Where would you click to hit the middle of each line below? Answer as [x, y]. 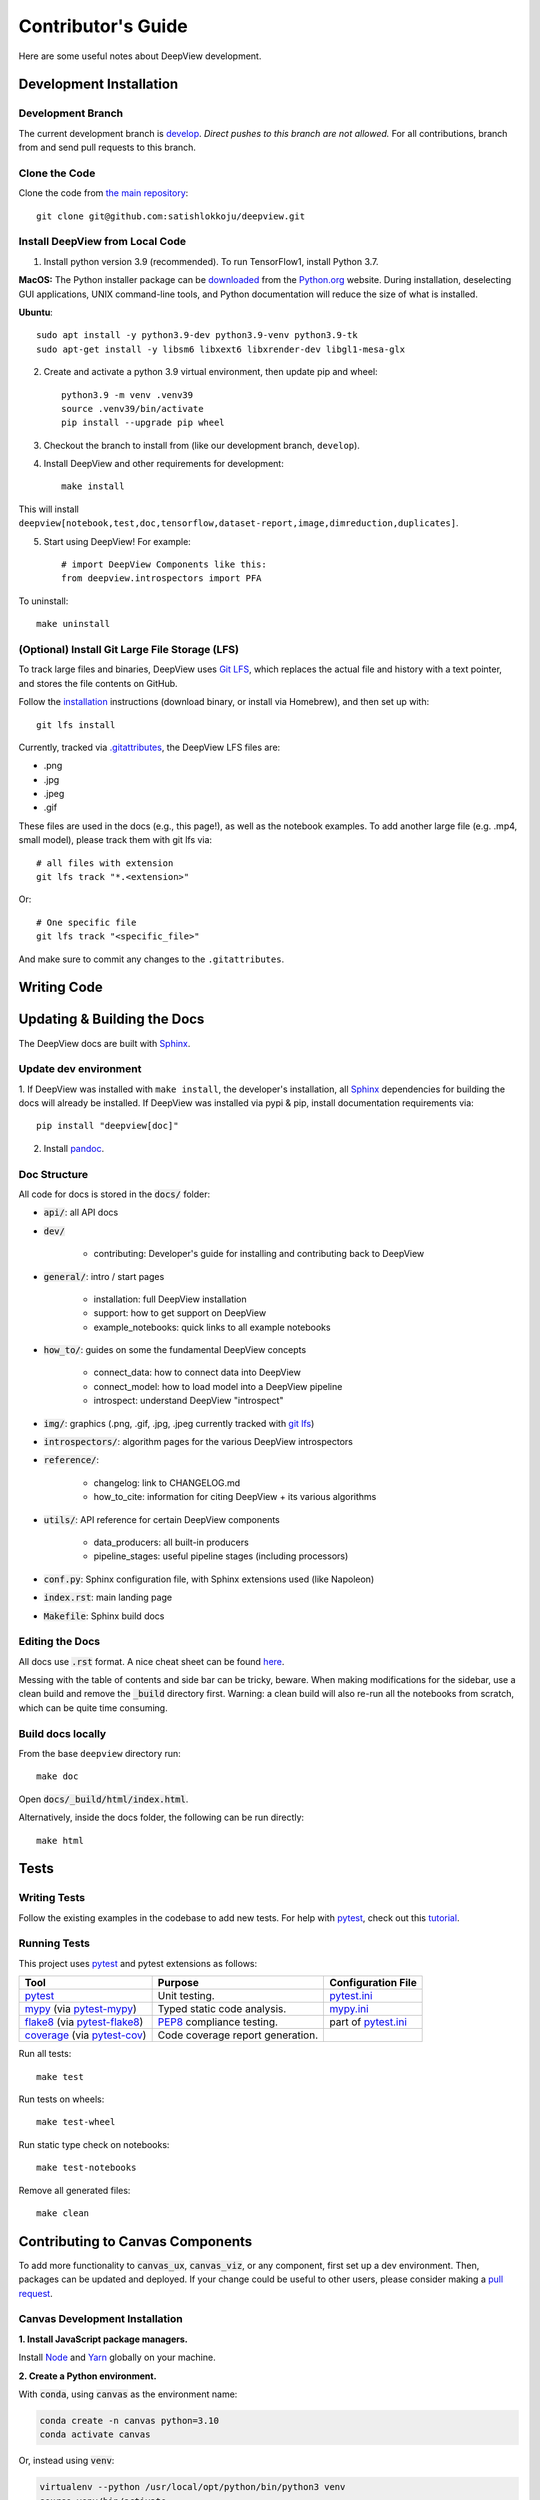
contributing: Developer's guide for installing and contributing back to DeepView [259, 1254]
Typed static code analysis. [222, 2009]
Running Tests [54, 1943]
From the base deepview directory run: [100, 1753]
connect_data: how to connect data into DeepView [197, 1372]
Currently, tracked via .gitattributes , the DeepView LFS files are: [149, 747]
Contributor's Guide [103, 26]
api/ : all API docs [81, 1212]
